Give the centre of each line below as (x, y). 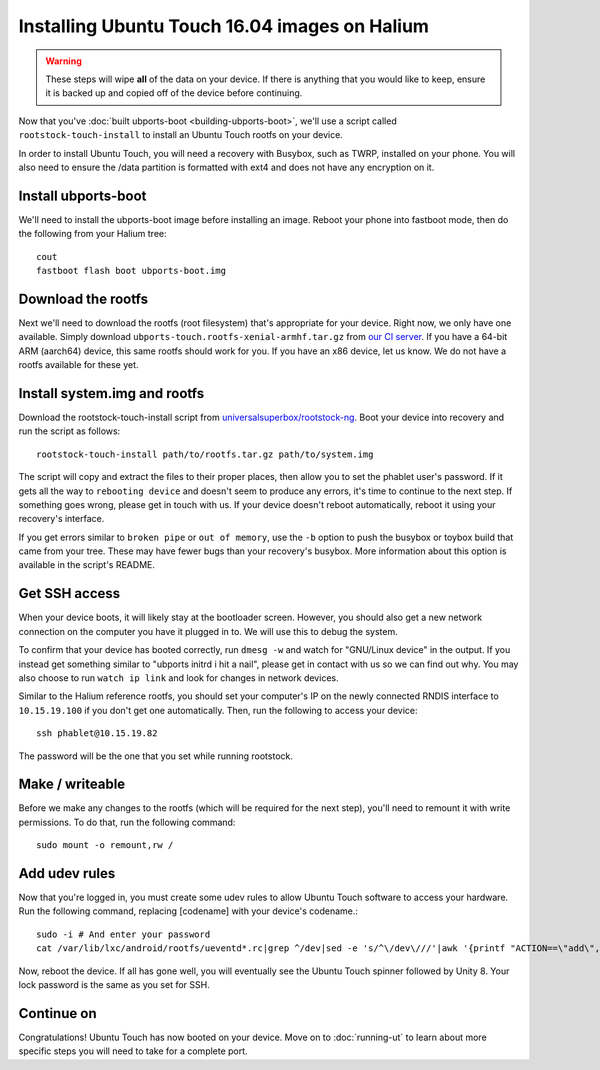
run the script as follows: (69, 431)
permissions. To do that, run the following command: (127, 822)
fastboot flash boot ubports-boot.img (131, 270)
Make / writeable (72, 784)
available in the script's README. (86, 565)
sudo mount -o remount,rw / (105, 845)
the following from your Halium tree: (92, 234)
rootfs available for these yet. (78, 365)
